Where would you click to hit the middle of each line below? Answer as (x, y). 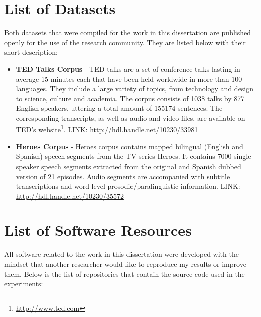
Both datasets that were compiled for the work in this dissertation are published (128, 32)
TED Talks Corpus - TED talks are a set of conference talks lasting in (128, 68)
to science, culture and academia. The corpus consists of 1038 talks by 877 (130, 98)
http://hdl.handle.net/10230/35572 (70, 195)
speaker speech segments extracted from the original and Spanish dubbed (128, 166)
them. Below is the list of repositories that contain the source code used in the (124, 274)
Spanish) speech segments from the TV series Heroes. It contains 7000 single (134, 156)
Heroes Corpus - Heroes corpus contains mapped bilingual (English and (129, 146)
